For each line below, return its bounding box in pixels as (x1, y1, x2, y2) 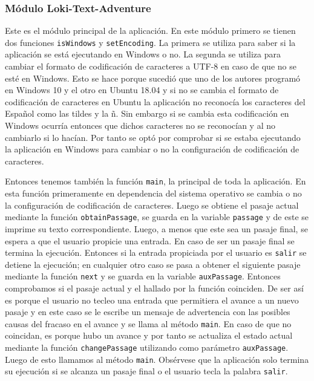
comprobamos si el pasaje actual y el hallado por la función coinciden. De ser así (5, 282, 304, 294)
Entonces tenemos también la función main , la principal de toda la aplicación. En (5, 175, 306, 187)
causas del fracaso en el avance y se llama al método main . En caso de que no (5, 317, 292, 330)
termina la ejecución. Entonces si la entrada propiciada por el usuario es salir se (5, 246, 307, 259)
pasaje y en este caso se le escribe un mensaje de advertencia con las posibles (5, 305, 290, 318)
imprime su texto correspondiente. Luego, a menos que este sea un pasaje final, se (5, 222, 308, 235)
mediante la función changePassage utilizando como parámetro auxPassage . (5, 341, 289, 354)
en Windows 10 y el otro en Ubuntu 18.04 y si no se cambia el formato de (5, 83, 279, 96)
